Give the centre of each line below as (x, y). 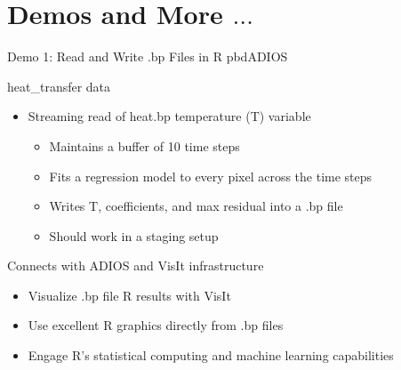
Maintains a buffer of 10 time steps (144, 145)
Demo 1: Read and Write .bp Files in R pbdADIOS (148, 56)
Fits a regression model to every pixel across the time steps (211, 176)
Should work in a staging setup (134, 235)
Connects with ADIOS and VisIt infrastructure (136, 265)
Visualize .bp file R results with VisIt (129, 295)
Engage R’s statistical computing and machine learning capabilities (211, 355)
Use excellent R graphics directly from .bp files (156, 325)
